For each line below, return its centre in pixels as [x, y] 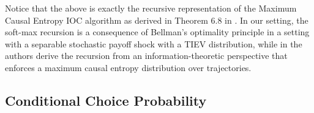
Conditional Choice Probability [106, 100]
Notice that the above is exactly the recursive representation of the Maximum [151, 8]
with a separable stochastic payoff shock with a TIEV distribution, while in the [154, 43]
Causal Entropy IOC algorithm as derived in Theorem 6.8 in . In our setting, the [157, 20]
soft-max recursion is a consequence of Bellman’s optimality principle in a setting [157, 32]
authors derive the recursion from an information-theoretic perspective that [146, 56]
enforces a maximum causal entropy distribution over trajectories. [128, 67]
